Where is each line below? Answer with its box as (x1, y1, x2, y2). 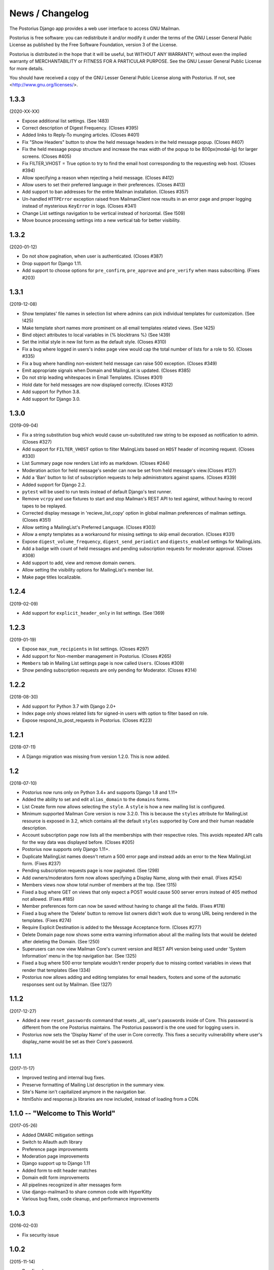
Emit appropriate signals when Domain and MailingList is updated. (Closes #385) (22, 367, 191, 373)
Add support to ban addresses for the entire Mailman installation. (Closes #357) (22, 188, 189, 195)
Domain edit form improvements (22, 1174, 90, 1181)
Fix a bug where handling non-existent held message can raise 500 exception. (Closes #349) (22, 360, 218, 366)
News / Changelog (9, 8, 89, 19)
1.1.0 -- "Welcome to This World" (9, 1109, 116, 1118)
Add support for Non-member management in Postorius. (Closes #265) (22, 653, 172, 659)
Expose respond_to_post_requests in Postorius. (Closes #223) (22, 717, 152, 723)
